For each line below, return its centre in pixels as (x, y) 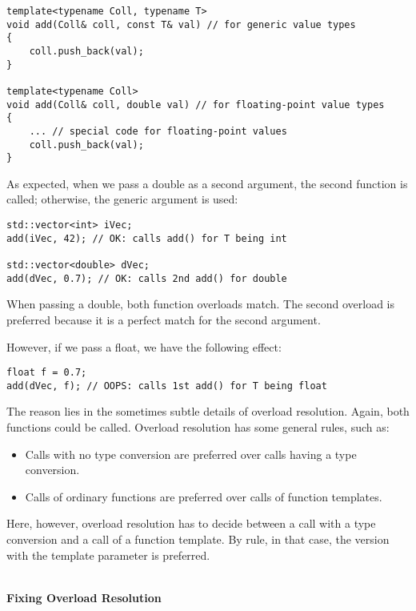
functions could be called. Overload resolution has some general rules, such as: (198, 427)
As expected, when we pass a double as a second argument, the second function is (207, 183)
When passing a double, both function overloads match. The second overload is (201, 304)
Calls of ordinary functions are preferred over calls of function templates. (204, 496)
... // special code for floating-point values (158, 131)
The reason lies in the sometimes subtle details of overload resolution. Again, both (208, 411)
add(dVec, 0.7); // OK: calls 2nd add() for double (147, 278)
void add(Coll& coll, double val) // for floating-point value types (196, 105)
